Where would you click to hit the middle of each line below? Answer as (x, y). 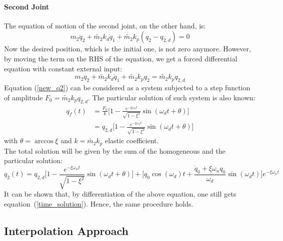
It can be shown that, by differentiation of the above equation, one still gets (120, 194)
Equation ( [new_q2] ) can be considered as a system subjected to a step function (127, 88)
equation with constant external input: (63, 68)
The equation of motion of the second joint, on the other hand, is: (105, 25)
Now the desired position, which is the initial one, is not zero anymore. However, (127, 49)
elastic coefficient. (132, 140)
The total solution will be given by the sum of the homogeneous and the (115, 150)
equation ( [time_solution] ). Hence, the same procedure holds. (99, 203)
